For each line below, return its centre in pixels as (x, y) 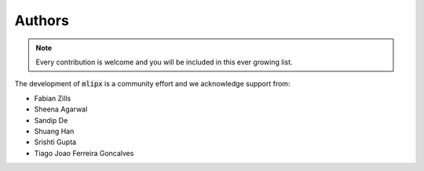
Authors (42, 20)
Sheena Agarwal (61, 109)
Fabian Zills (53, 98)
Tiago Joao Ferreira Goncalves (84, 153)
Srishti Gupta (55, 142)
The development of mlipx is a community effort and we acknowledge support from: (152, 84)
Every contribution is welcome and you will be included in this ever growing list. (164, 62)
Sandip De (51, 120)
